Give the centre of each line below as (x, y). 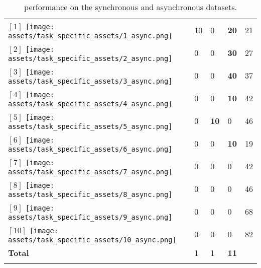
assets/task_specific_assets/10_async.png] (92, 240)
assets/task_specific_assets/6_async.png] (90, 149)
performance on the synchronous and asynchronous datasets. (130, 7)
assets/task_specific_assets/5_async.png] (90, 126)
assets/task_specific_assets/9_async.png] (90, 217)
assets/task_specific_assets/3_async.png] (90, 81)
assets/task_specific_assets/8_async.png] (90, 194)
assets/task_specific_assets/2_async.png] (90, 58)
